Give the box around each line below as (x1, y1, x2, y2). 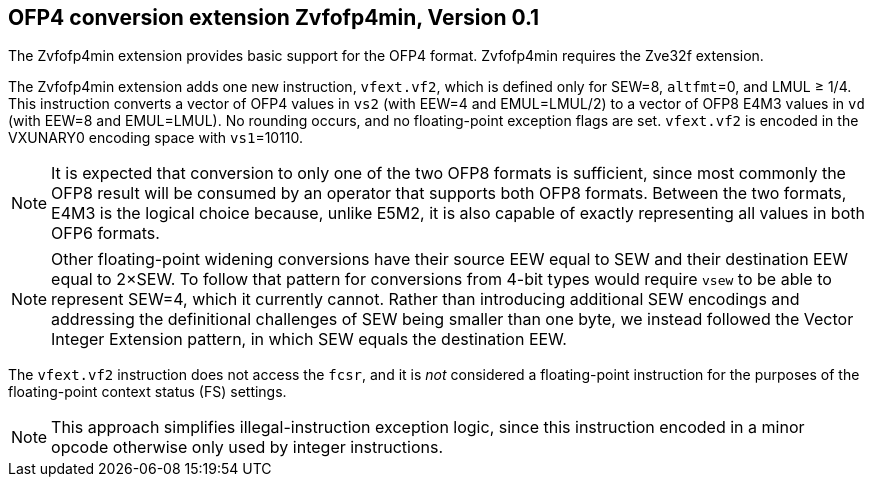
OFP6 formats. (51, 223, 160, 244)
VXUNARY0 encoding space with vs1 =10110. (8, 129, 304, 147)
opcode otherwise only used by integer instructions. (51, 437, 444, 458)
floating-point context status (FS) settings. (8, 383, 287, 401)
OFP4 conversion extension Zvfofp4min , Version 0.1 (8, 5, 540, 30)
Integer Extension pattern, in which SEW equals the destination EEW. (51, 329, 567, 350)
